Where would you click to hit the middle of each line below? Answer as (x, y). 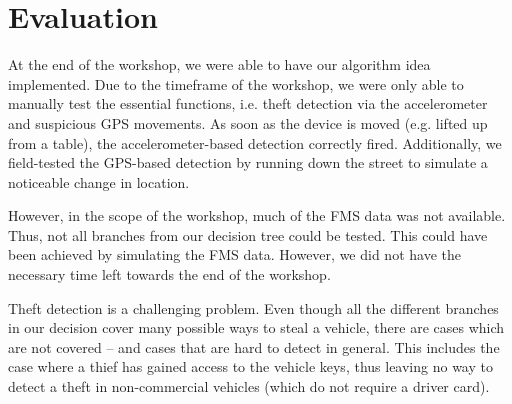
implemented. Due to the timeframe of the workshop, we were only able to (236, 83)
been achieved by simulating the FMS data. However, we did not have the (234, 254)
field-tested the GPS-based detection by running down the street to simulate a (248, 162)
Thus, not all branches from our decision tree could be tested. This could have (248, 234)
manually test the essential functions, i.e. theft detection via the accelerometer (248, 103)
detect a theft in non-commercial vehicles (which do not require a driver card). (249, 386)
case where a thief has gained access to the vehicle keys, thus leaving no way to (250, 366)
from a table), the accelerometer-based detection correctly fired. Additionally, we (255, 142)
